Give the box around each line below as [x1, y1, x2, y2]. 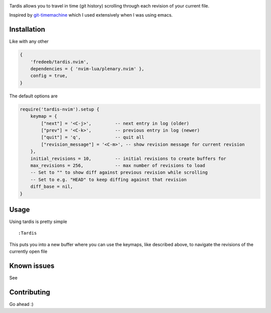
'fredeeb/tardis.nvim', [30, 59, 89, 65]
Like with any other [9, 38, 49, 45]
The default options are [9, 93, 58, 99]
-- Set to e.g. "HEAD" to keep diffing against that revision [30, 176, 187, 182]
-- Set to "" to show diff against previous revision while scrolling [30, 170, 208, 175]
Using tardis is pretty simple [9, 219, 67, 225]
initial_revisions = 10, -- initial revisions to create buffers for [30, 156, 227, 161]
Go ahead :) [9, 301, 34, 307]
